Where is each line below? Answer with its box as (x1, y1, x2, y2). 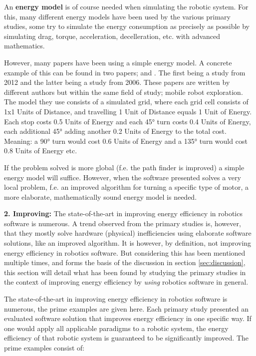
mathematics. (4, 40, 45, 51)
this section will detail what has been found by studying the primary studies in (4, 267, 246, 277)
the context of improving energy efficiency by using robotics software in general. (4, 277, 249, 287)
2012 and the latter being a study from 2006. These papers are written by (4, 77, 230, 87)
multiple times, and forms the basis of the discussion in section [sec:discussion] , (4, 257, 246, 268)
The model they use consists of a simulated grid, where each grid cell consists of (4, 96, 249, 107)
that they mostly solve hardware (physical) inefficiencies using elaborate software (4, 228, 252, 238)
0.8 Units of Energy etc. (4, 145, 77, 156)
